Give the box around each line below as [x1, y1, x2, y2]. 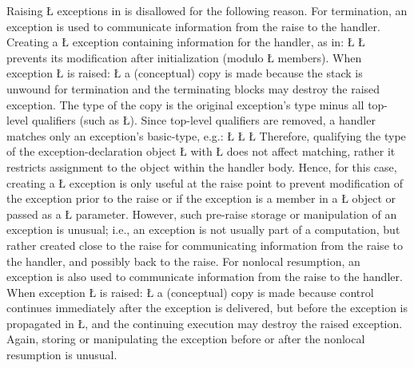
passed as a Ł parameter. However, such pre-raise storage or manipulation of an [6, 205, 397, 222]
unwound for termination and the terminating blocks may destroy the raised [6, 80, 380, 97]
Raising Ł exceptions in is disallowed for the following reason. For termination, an [6, 2, 408, 18]
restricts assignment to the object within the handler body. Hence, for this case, [6, 158, 397, 175]
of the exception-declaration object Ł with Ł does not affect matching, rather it [6, 143, 396, 160]
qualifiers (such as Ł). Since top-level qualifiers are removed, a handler [31, 112, 376, 129]
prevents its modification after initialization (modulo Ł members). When [6, 49, 362, 65]
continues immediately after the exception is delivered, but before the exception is [6, 299, 408, 316]
